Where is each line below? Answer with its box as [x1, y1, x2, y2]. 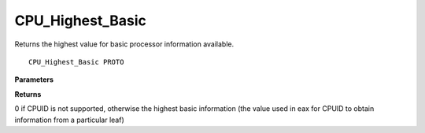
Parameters [14, 75, 54, 84]
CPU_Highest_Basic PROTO [28, 57, 124, 66]
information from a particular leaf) [14, 115, 125, 124]
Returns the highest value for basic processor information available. [14, 39, 235, 49]
